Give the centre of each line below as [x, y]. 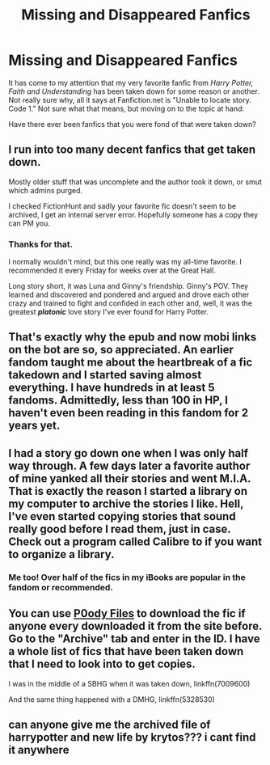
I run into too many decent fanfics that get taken [132, 150]
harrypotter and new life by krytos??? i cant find [132, 737]
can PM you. [30, 223]
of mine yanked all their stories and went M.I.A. [130, 478]
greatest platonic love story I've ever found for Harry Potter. [108, 312]
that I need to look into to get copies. [102, 664]
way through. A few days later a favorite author [129, 465]
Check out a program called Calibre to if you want [135, 541]
